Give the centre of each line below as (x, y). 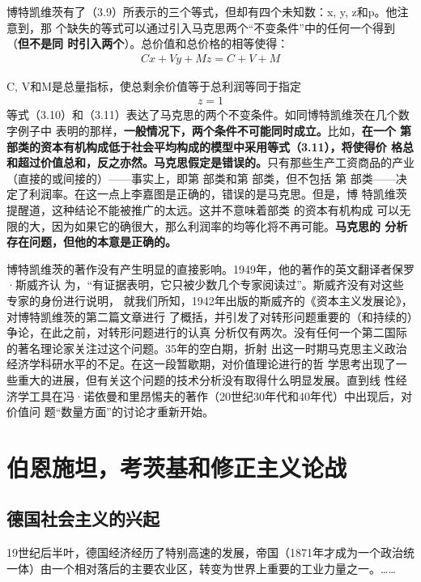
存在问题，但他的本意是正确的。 (91, 242)
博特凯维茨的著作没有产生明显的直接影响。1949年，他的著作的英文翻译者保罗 (210, 268)
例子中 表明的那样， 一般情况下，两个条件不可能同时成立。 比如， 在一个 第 (215, 131)
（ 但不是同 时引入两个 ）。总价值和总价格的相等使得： (148, 43)
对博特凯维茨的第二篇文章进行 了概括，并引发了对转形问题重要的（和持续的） (210, 316)
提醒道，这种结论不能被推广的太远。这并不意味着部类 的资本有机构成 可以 (203, 210)
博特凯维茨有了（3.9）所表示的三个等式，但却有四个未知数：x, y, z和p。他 (202, 11)
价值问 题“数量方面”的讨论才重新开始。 (110, 412)
